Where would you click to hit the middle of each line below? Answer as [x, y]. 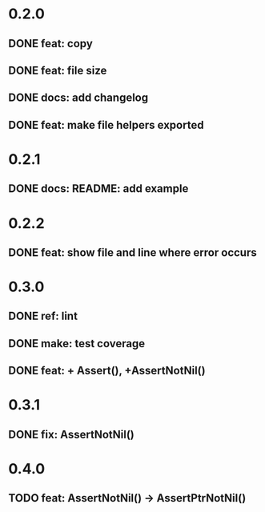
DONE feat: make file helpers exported [106, 125]
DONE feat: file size [58, 70]
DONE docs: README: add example [98, 189]
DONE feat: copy [51, 44]
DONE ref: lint [43, 316]
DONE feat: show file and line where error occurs [133, 252]
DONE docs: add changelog [78, 98]
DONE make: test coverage [77, 344]
